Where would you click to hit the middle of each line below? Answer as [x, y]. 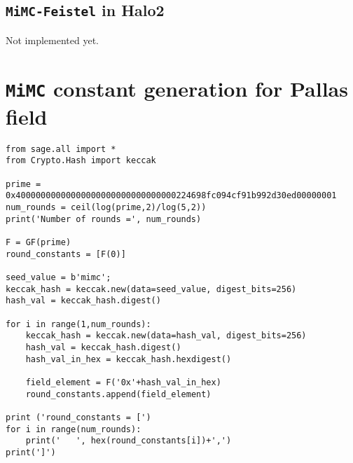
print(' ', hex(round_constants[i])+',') [129, 441]
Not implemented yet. [52, 40]
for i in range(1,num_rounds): [78, 324]
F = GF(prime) [39, 243]
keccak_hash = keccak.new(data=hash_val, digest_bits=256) [166, 336]
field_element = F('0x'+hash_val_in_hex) [123, 382]
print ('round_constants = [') [78, 417]
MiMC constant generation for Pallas [177, 88]
